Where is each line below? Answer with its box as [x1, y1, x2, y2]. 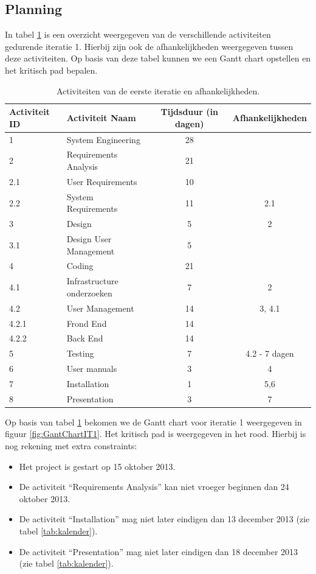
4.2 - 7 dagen [246, 347, 294, 360]
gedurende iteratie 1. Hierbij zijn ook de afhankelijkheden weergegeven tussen [5, 40, 294, 52]
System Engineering [66, 133, 140, 145]
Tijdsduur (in [160, 105, 218, 118]
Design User [66, 233, 112, 245]
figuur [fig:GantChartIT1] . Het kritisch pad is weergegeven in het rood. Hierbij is [5, 427, 306, 440]
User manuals [66, 362, 117, 375]
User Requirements [66, 175, 137, 187]
